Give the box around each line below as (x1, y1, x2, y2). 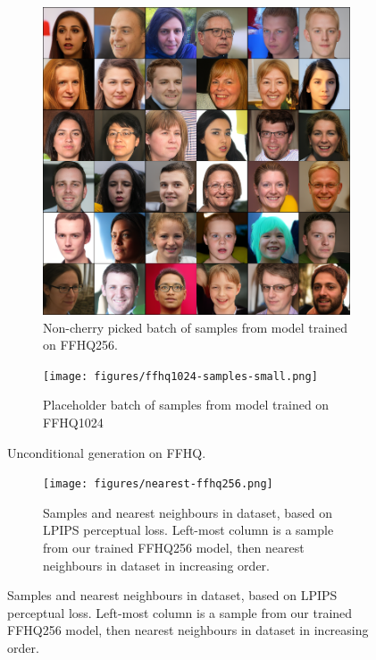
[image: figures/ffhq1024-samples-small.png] (43, 369, 318, 383)
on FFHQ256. (43, 335, 119, 354)
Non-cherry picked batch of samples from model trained (43, 317, 347, 336)
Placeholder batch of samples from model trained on (43, 395, 330, 414)
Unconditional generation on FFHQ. (7, 443, 206, 461)
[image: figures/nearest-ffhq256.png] (43, 478, 273, 491)
